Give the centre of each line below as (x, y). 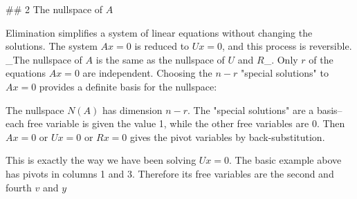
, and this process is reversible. (287, 46)
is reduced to (162, 46)
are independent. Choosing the (147, 73)
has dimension (132, 110)
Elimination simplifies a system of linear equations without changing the (159, 32)
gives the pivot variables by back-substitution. (228, 136)
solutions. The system (52, 46)
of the (321, 59)
